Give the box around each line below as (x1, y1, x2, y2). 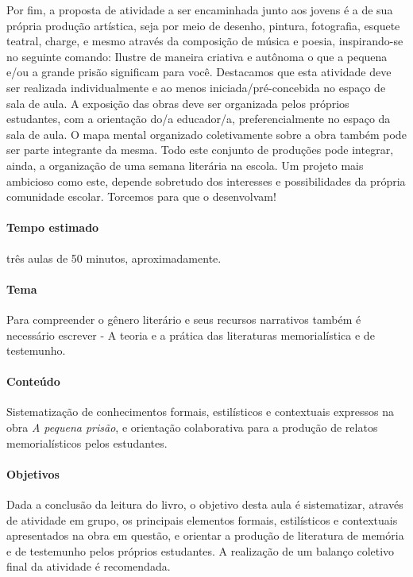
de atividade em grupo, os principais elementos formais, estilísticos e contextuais (6, 511, 398, 528)
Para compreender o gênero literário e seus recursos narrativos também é (6, 310, 361, 327)
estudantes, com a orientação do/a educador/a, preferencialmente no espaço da (6, 110, 391, 127)
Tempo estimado (6, 219, 99, 236)
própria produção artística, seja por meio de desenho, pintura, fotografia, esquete (6, 17, 400, 33)
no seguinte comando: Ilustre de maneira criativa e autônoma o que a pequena (6, 48, 388, 64)
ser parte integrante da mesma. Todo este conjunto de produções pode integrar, (6, 141, 394, 158)
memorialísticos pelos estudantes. (6, 434, 168, 451)
